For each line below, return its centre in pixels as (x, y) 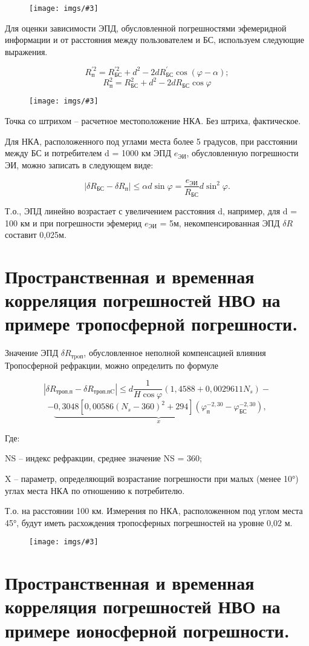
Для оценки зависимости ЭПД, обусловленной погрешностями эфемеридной (146, 28)
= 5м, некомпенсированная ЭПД (220, 222)
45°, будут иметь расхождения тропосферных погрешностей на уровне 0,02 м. (149, 522)
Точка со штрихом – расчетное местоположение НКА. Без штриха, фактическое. (153, 121)
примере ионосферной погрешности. (147, 630)
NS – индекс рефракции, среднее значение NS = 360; (103, 458)
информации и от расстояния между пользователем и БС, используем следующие (154, 40)
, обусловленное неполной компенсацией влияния (175, 353)
